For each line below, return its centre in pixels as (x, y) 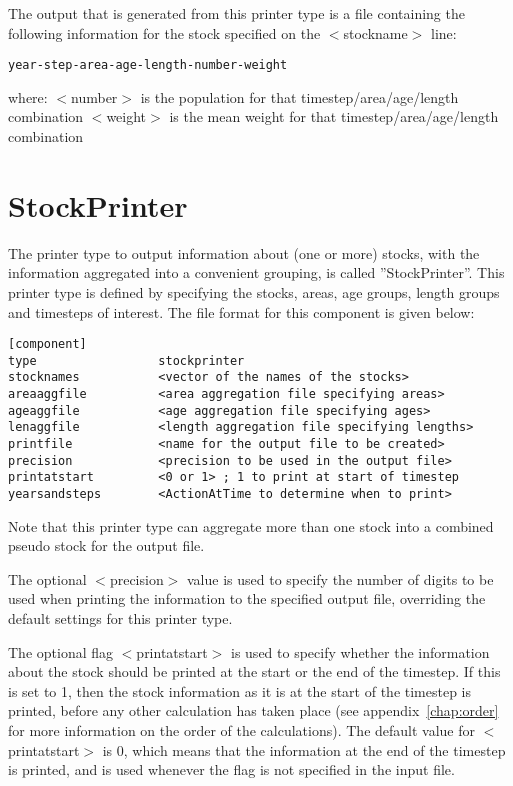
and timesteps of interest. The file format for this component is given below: (241, 311)
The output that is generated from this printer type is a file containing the (236, 13)
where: (28, 96)
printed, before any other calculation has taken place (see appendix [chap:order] (253, 710)
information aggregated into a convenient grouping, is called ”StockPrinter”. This (256, 272)
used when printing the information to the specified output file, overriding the (247, 598)
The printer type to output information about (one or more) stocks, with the (244, 252)
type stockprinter (126, 360)
